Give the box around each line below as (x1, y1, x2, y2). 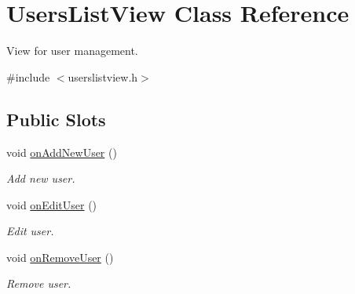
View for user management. (6, 42, 138, 59)
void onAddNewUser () (6, 143, 117, 160)
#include (6, 68, 50, 85)
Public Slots (6, 107, 106, 131)
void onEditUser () (6, 196, 97, 212)
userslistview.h (68, 68, 138, 85)
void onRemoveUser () (6, 249, 114, 265)
